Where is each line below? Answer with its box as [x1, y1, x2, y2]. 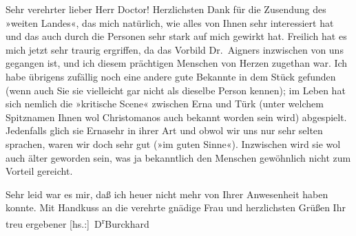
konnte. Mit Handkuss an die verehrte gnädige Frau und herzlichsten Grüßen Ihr [6, 200, 346, 215]
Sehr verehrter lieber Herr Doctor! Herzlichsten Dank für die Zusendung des [6, 2, 326, 16]
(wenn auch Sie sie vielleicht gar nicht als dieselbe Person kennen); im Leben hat [6, 83, 346, 97]
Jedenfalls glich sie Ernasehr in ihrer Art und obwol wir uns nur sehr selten [6, 123, 323, 138]
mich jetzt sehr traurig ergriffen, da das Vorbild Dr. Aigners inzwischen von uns [6, 42, 344, 56]
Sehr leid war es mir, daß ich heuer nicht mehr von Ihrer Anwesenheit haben [6, 186, 328, 201]
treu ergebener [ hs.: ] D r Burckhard [6, 214, 149, 230]
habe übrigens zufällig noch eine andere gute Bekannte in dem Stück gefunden [6, 69, 336, 83]
